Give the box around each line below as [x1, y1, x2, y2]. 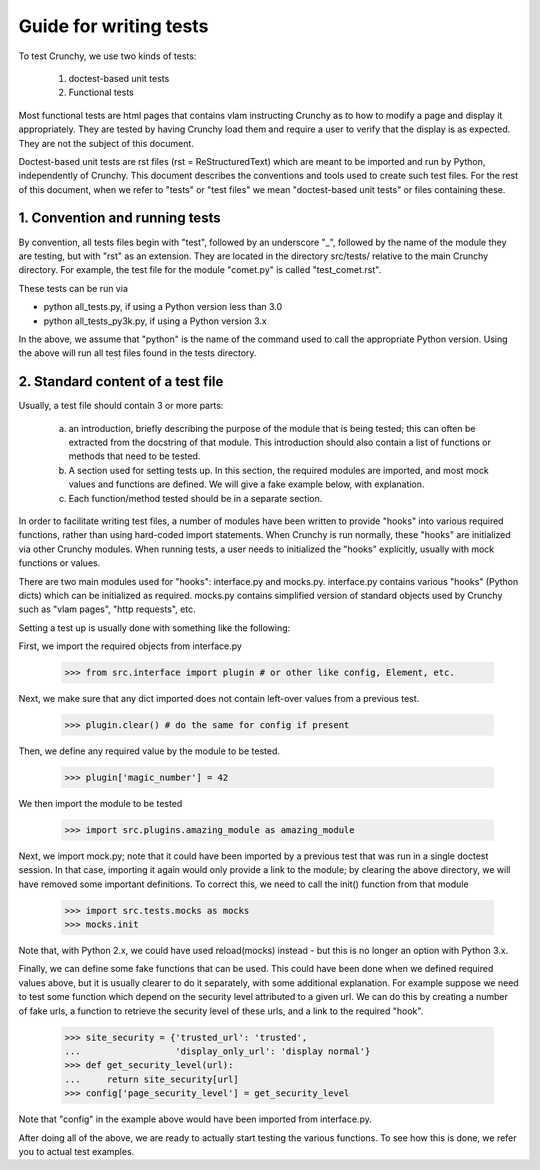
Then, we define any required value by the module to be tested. [18, 745, 280, 757]
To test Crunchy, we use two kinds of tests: [18, 50, 197, 62]
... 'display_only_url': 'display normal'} [64, 1046, 371, 1057]
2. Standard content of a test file [18, 373, 224, 390]
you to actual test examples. [18, 1145, 135, 1157]
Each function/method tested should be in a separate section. [68, 492, 323, 504]
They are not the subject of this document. [18, 137, 195, 149]
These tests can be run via [18, 282, 129, 294]
